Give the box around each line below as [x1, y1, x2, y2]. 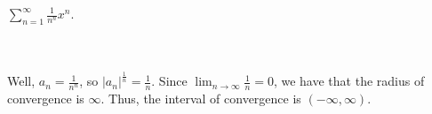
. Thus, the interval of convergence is [100, 89, 301, 108]
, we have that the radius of [273, 72, 425, 90]
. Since [151, 72, 188, 90]
